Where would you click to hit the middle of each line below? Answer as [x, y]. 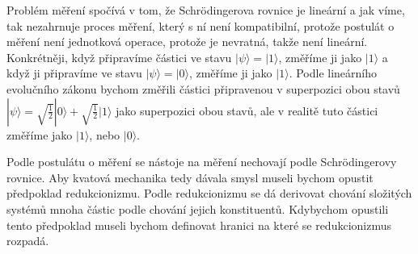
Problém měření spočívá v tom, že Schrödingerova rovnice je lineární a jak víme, [206, 10]
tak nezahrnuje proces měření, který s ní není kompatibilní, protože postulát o [201, 25]
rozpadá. [28, 241]
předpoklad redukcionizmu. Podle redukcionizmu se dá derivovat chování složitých [209, 193]
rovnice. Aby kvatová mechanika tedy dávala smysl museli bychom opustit [190, 177]
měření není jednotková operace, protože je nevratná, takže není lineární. [187, 42]
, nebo [105, 134]
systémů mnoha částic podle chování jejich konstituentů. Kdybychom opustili [198, 208]
